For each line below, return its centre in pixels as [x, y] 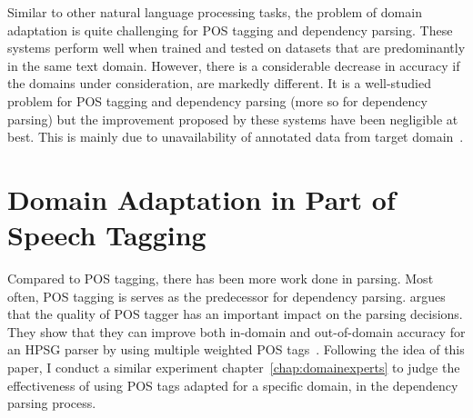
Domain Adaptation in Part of [201, 199]
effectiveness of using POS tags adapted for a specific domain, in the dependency [233, 385]
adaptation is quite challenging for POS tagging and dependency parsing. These [230, 30]
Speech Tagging [107, 235]
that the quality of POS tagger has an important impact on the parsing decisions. [235, 314]
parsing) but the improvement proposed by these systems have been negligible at [233, 119]
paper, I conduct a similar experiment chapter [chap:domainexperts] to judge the [234, 368]
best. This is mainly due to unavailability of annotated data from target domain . [236, 137]
